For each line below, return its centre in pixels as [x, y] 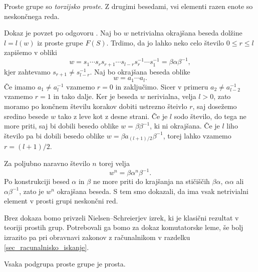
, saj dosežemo [215, 106]
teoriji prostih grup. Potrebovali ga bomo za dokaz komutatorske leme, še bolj [124, 227]
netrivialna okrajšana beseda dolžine [187, 33]
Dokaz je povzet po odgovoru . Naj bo [63, 33]
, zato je [32, 191]
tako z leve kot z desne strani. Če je [113, 116]
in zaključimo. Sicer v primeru [162, 86]
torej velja [114, 163]
